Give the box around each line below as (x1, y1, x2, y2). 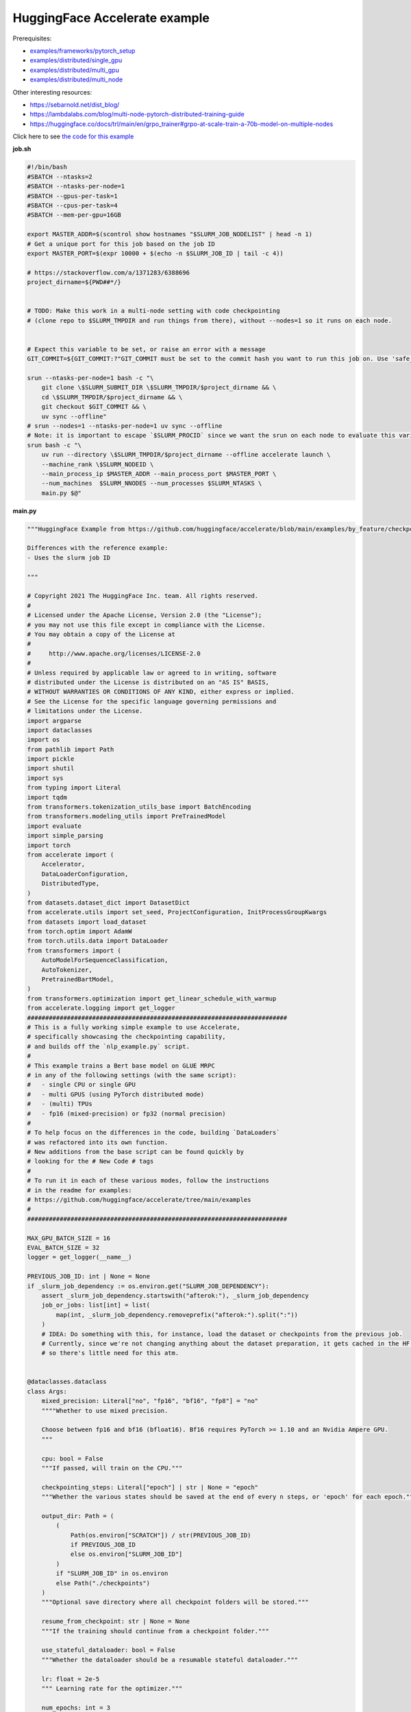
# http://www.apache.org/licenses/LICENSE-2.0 (27, 649, 201, 657)
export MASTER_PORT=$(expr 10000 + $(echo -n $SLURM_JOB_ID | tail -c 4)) (27, 249, 284, 257)
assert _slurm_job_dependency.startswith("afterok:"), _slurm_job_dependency (41, 1292, 310, 1299)
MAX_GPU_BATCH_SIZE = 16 (27, 1234, 111, 1242)
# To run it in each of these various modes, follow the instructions (27, 1176, 270, 1185)
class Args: (27, 1387, 68, 1395)
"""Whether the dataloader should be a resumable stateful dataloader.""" (41, 1656, 298, 1663)
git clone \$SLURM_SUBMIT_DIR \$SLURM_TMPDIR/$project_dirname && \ (41, 383, 277, 392)
